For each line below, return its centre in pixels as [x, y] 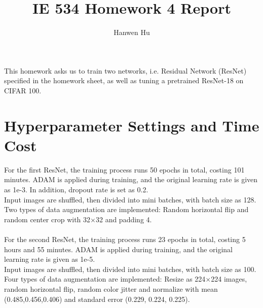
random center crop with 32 [47, 219]
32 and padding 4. [124, 219]
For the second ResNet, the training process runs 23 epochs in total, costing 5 [125, 239]
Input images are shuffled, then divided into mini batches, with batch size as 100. [130, 269]
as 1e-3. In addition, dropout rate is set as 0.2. [76, 189]
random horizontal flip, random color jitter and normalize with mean [111, 288]
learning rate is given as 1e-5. [50, 259]
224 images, [229, 279]
